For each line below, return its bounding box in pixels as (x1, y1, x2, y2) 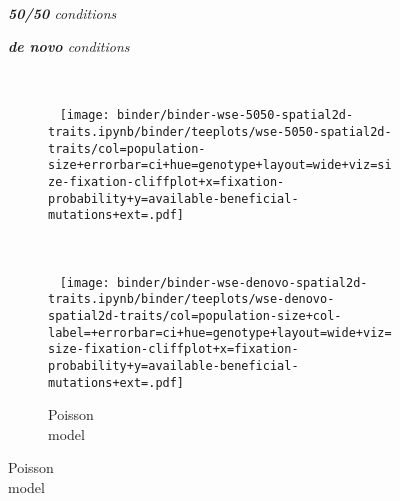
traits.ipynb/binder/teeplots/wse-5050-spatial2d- (48, 125, 392, 140)
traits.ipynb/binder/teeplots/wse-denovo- (48, 292, 335, 307)
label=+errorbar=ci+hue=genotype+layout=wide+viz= (48, 325, 392, 340)
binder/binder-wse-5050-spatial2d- (116, 108, 354, 123)
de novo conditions (8, 36, 130, 57)
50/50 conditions (8, 2, 117, 23)
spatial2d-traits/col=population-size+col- (48, 308, 342, 323)
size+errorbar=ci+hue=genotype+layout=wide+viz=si (48, 158, 392, 173)
